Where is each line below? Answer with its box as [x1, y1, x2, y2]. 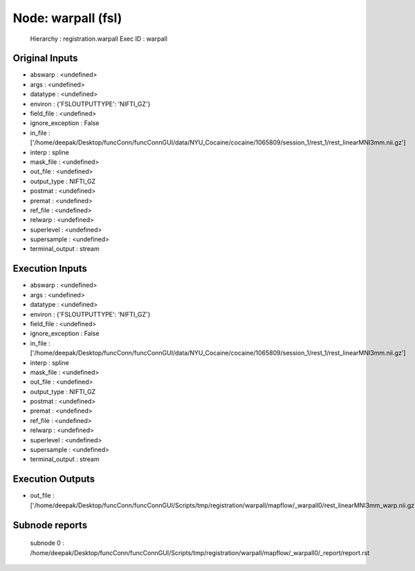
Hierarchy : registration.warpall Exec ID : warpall [30, 35, 167, 43]
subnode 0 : [30, 539, 65, 547]
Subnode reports [12, 519, 88, 531]
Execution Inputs [12, 263, 88, 274]
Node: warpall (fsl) [12, 10, 122, 26]
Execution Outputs [12, 474, 95, 485]
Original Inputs [12, 53, 78, 64]
